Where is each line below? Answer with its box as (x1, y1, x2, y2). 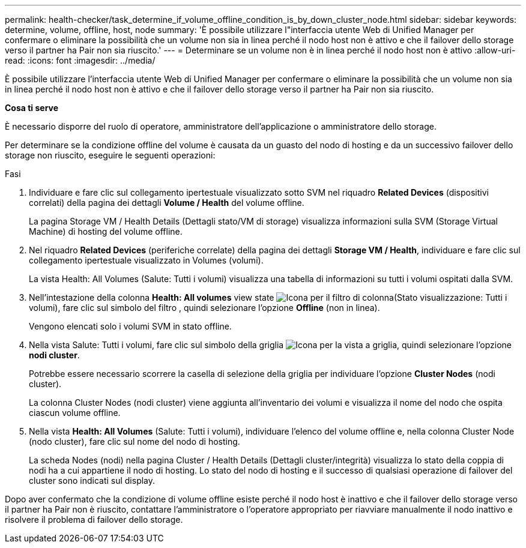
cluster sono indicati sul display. (29, 475, 156, 486)
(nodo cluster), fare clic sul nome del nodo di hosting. (29, 436, 240, 447)
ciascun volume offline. (29, 408, 121, 418)
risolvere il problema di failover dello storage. (5, 514, 183, 525)
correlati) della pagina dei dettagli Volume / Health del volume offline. (29, 197, 304, 208)
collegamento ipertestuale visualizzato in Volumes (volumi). (29, 255, 264, 265)
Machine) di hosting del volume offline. (29, 226, 183, 236)
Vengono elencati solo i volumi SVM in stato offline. (29, 321, 232, 331)
